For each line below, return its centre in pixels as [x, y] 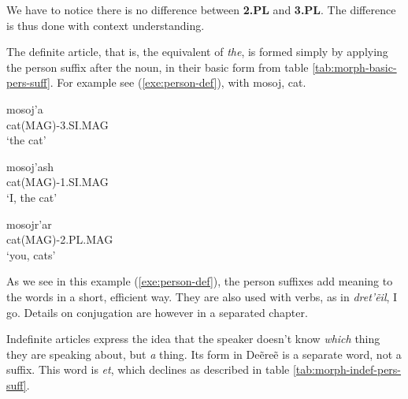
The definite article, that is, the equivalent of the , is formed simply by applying [197, 52]
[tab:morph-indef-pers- [347, 369]
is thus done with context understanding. [106, 25]
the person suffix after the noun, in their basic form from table [158, 67]
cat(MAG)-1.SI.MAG [57, 182]
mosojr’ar [29, 224]
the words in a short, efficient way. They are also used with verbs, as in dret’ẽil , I [202, 296]
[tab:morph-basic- [354, 67]
